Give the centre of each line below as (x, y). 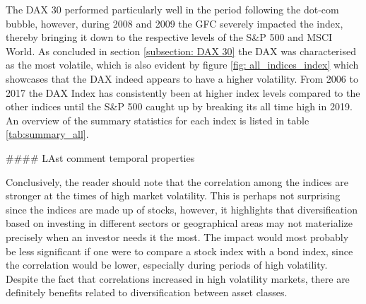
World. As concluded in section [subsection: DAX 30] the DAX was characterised (181, 51)
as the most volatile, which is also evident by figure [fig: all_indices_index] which (182, 65)
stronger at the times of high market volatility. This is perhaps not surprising (173, 195)
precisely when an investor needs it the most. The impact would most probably (177, 236)
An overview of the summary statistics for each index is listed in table (158, 120)
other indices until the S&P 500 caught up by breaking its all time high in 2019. (179, 106)
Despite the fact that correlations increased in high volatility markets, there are (178, 278)
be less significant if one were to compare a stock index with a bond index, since (179, 251)
